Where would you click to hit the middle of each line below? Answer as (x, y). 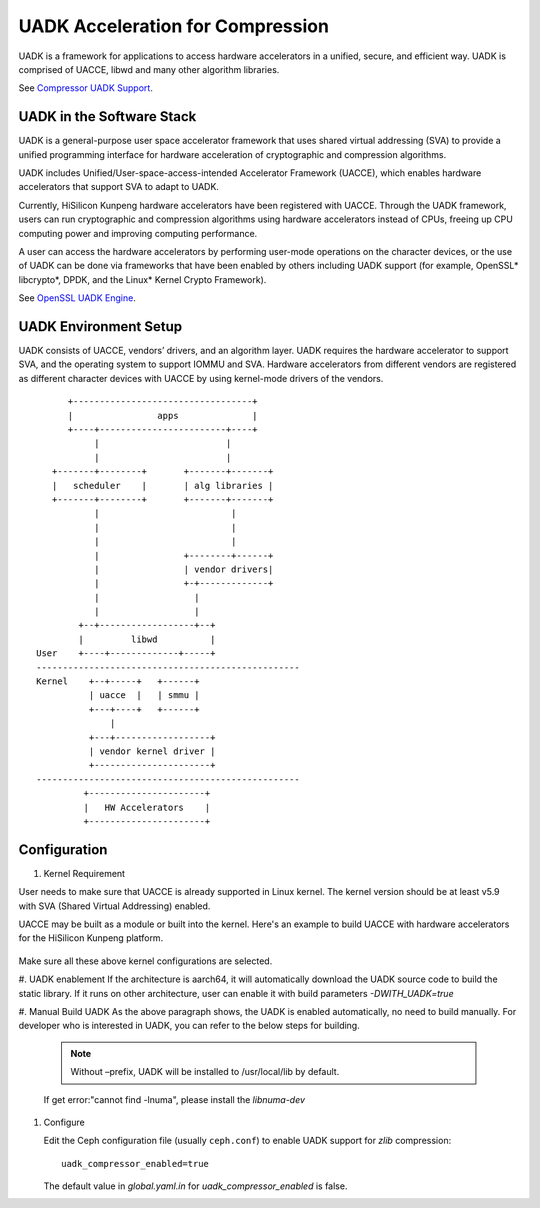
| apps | (163, 415)
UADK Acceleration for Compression (174, 26)
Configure (64, 1122)
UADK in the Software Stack (107, 116)
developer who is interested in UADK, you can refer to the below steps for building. (189, 1026)
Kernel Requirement (84, 873)
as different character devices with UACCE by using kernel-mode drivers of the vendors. (201, 378)
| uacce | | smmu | (144, 695)
